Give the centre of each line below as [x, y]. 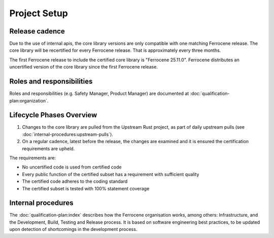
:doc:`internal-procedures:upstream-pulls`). [68, 134]
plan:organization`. [29, 100]
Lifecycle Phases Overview [53, 115]
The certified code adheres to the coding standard [75, 181]
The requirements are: [32, 158]
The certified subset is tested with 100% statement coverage [86, 188]
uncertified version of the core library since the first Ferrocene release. [84, 67]
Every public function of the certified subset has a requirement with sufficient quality [111, 174]
